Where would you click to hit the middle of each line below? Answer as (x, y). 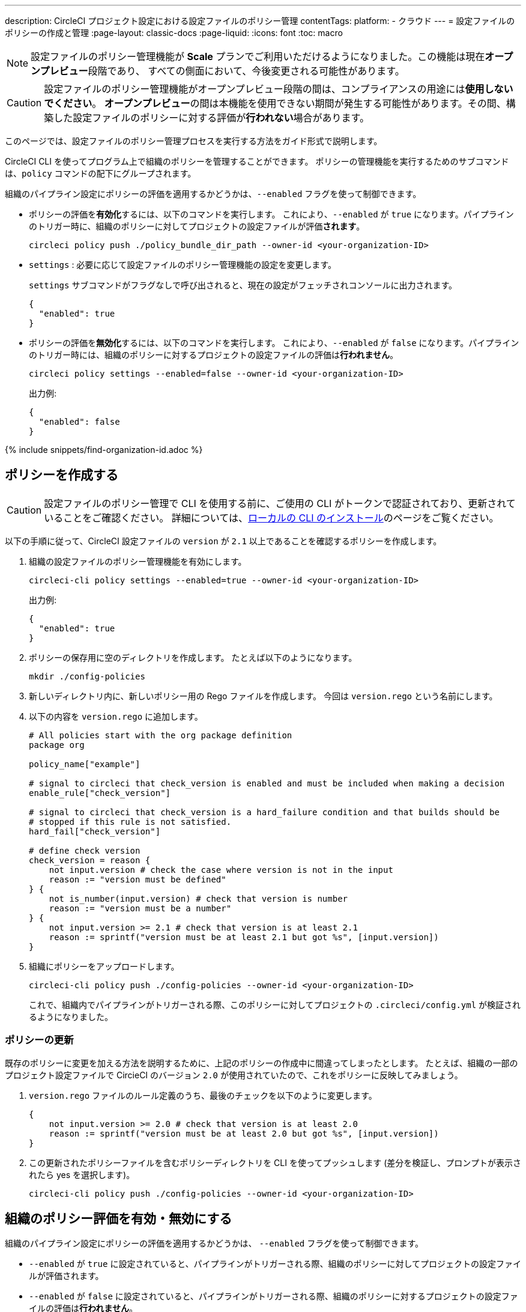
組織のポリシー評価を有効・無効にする (119, 1219)
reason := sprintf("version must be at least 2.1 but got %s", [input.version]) (244, 937)
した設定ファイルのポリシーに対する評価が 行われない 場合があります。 (211, 118)
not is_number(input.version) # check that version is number (198, 898)
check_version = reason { (90, 860)
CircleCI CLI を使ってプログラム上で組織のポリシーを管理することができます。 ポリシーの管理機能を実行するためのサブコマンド (257, 161)
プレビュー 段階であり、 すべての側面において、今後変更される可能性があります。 (222, 71)
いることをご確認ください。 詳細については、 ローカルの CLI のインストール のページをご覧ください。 (271, 518)
